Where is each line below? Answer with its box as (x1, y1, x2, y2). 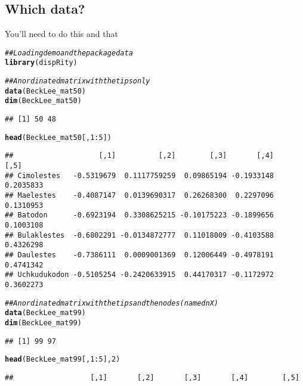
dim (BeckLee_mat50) (5, 96, 82, 105)
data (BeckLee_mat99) (5, 309, 86, 317)
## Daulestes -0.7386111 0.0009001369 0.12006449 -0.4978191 (5, 250, 274, 259)
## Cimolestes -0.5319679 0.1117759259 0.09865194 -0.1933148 (5, 171, 274, 180)
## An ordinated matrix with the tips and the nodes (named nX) (5, 298, 219, 307)
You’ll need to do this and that (5, 27, 118, 40)
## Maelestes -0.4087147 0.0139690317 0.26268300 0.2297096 (5, 191, 274, 200)
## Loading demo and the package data (5, 48, 133, 57)
